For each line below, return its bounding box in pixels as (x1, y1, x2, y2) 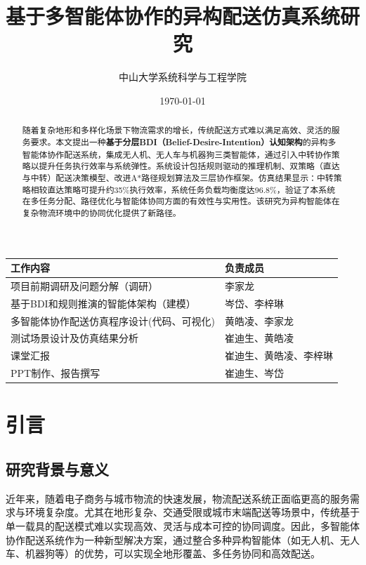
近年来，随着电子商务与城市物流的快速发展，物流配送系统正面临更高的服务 (6, 491, 350, 505)
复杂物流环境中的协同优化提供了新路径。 (22, 206, 181, 218)
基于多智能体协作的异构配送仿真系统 (6, 1, 341, 30)
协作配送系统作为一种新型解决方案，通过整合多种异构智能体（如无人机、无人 (6, 532, 360, 547)
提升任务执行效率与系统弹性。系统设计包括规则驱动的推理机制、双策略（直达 (39, 160, 340, 172)
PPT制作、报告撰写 (11, 366, 100, 380)
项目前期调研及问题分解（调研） (11, 278, 158, 293)
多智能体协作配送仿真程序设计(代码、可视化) (11, 313, 215, 328)
